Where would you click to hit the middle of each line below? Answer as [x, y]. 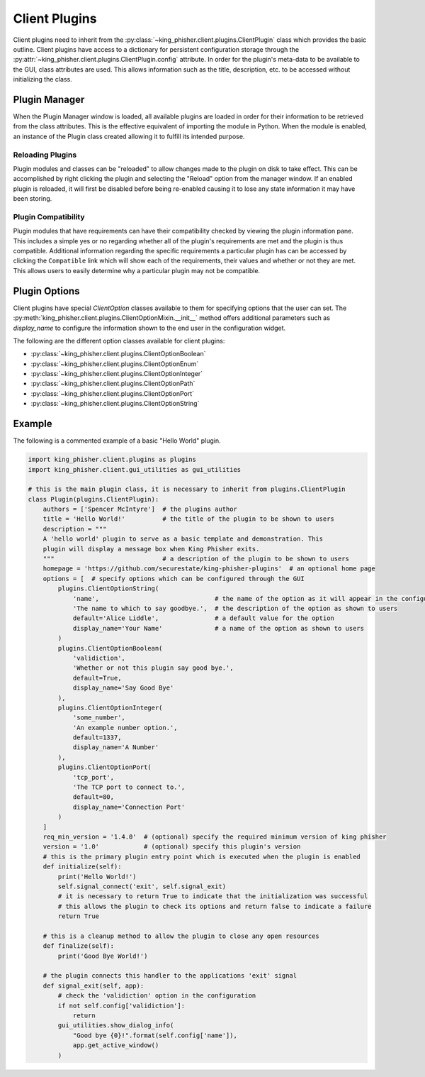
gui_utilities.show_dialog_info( [116, 1026]
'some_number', [99, 718]
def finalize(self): [79, 946]
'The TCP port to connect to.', [129, 787]
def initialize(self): [82, 867]
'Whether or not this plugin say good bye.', [153, 668]
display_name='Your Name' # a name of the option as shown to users [219, 628]
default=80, [93, 797]
